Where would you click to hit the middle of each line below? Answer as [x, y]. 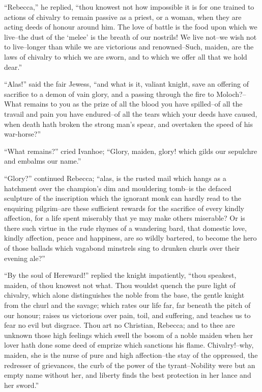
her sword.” [22, 385]
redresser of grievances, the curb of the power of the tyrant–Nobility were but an [130, 365]
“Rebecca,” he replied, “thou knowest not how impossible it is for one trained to [129, 7]
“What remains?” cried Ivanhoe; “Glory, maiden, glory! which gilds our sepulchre [131, 151]
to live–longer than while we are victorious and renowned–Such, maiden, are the [129, 47]
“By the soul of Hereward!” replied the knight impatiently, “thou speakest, [120, 275]
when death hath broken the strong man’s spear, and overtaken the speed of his [128, 124]
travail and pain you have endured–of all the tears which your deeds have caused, [131, 113]
